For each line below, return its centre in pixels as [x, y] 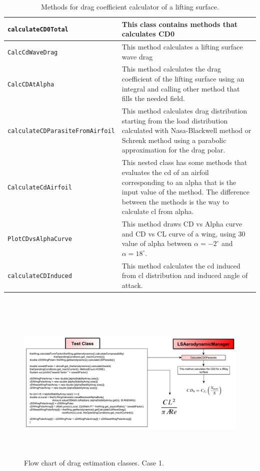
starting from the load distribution [175, 120]
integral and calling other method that [181, 88]
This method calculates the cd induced [181, 265]
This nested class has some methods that [184, 162]
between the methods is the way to [175, 201]
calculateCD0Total [38, 30]
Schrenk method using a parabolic [174, 140]
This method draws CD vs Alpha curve [182, 224]
